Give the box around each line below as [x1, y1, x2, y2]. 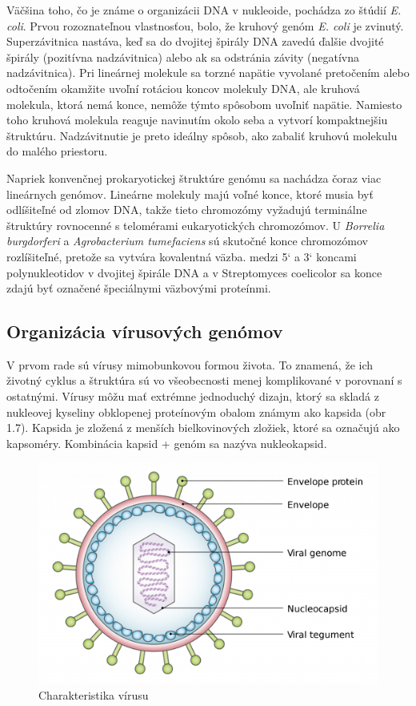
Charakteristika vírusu [38, 686, 149, 703]
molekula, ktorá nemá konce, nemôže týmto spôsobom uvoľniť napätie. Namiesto [6, 95, 402, 112]
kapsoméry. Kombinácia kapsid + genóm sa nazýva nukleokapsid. [6, 434, 327, 451]
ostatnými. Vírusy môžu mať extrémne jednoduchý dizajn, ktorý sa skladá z [6, 388, 379, 405]
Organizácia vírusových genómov [6, 319, 283, 344]
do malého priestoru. [6, 143, 108, 159]
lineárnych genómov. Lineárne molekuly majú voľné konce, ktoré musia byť [6, 185, 374, 202]
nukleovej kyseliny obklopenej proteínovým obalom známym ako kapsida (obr [6, 403, 386, 420]
